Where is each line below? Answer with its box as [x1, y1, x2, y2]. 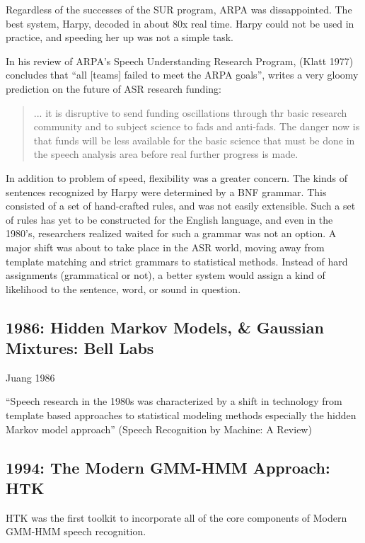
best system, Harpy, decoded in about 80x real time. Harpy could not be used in [6, 16, 354, 30]
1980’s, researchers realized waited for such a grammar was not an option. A [6, 226, 337, 241]
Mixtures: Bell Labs [6, 337, 154, 359]
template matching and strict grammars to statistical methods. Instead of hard [6, 253, 348, 268]
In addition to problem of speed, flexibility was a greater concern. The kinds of [6, 170, 348, 185]
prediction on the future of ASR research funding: [6, 81, 221, 96]
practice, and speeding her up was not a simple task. [6, 30, 233, 45]
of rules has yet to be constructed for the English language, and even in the [6, 212, 333, 227]
